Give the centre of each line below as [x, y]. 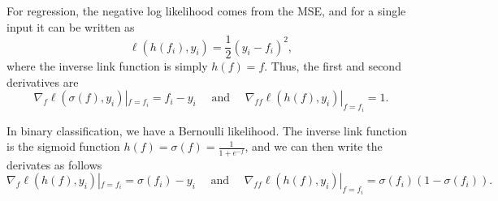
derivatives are [43, 81]
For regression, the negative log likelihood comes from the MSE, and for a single [206, 11]
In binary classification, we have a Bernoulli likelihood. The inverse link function [207, 130]
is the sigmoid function [63, 146]
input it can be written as [71, 26]
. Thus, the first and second [333, 66]
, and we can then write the [314, 146]
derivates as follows [54, 164]
